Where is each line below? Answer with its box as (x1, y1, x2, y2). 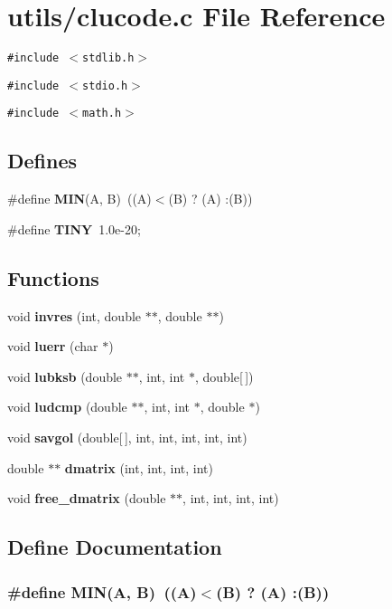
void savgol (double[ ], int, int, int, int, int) (7, 428, 247, 447)
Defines (7, 147, 78, 175)
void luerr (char (7, 337, 98, 356)
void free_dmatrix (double (7, 489, 166, 508)
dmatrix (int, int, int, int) (64, 458, 213, 477)
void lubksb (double (7, 366, 123, 385)
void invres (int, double (7, 306, 142, 325)
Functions (7, 263, 99, 291)
